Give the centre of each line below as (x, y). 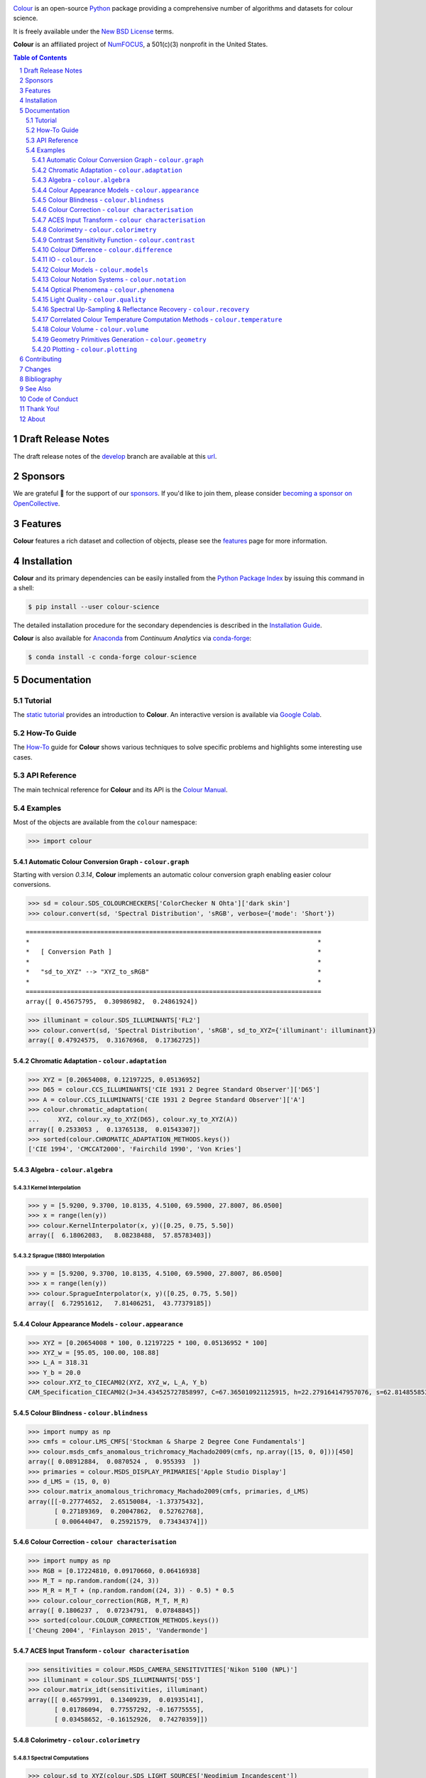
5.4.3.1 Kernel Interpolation (47, 1188)
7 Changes (35, 369)
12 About (32, 419)
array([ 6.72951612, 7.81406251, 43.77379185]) (120, 1303)
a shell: (24, 588)
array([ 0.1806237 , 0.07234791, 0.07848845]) (114, 1611)
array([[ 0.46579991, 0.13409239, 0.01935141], (116, 1699)
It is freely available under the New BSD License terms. (93, 31)
